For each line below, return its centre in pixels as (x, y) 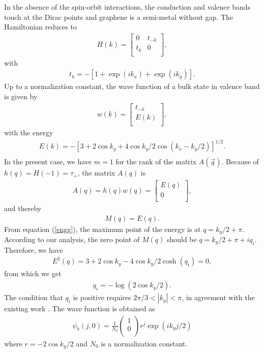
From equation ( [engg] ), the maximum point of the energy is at (102, 229)
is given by (21, 96)
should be (182, 239)
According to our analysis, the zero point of (72, 239)
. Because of (240, 161)
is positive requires (102, 297)
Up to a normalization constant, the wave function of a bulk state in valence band (132, 86)
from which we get (33, 273)
